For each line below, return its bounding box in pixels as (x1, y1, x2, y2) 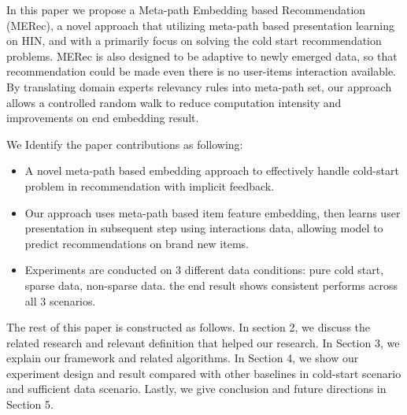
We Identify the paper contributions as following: (6, 135, 243, 152)
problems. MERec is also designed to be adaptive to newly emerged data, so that (6, 47, 398, 64)
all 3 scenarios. (24, 292, 96, 309)
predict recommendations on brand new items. (24, 235, 249, 251)
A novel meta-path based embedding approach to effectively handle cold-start (24, 162, 399, 179)
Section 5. (6, 396, 54, 413)
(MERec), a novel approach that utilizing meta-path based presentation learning (6, 17, 395, 33)
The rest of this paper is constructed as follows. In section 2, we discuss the (6, 319, 371, 335)
